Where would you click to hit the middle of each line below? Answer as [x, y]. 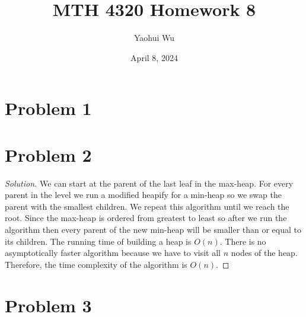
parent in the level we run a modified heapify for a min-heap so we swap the [143, 195]
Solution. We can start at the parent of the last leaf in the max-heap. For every [149, 183]
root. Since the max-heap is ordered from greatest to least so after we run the [146, 218]
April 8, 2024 [154, 57]
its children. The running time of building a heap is [98, 241]
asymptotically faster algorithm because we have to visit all [113, 253]
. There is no [243, 241]
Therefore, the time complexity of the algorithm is [96, 264]
